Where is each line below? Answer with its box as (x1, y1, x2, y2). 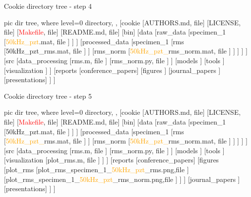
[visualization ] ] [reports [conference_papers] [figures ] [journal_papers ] (4, 65, 221, 75)
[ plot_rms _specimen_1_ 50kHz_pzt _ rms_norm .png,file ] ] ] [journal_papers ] (4, 174, 240, 184)
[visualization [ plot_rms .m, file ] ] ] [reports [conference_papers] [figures (4, 155, 219, 165)
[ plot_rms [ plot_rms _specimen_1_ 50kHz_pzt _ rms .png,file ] (4, 164, 189, 174)
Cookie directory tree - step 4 (4, 1, 92, 11)
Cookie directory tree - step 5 (4, 90, 92, 101)
